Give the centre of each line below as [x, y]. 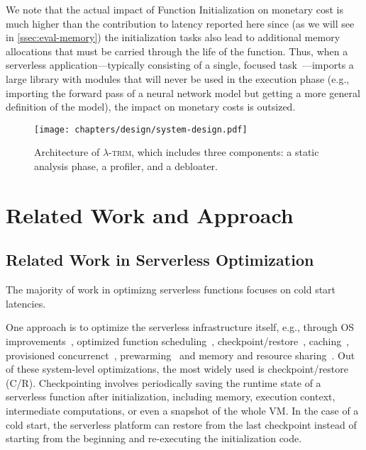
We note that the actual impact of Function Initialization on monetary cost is [175, 9]
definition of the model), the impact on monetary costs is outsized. [151, 107]
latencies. [26, 303]
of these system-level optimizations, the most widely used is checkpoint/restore [177, 369]
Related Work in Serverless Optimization [160, 260]
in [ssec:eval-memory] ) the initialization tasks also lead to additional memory [173, 37]
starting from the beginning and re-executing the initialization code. [154, 438]
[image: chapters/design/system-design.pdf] [141, 129]
